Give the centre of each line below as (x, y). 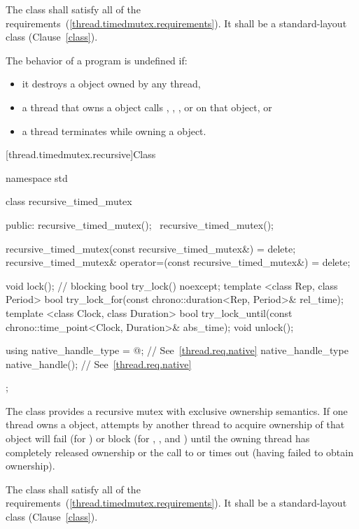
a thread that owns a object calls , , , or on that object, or (147, 107)
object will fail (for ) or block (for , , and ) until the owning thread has (158, 438)
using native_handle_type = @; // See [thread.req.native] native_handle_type (177, 350)
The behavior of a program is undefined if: (97, 60)
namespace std (37, 177)
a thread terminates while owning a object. (114, 131)
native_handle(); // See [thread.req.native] (99, 364)
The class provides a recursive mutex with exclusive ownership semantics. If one (177, 410)
